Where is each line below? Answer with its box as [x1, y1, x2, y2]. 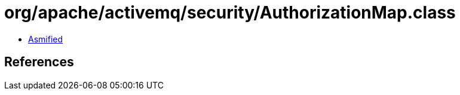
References [4, 54, 74, 70]
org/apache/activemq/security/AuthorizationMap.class [4, 2, 456, 23]
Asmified [28, 33, 63, 44]
